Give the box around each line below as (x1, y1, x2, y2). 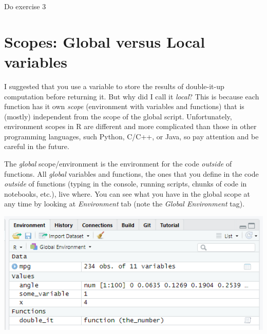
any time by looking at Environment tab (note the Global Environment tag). (4, 198, 245, 209)
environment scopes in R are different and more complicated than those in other (4, 121, 257, 132)
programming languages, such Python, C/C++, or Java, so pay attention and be (4, 131, 259, 141)
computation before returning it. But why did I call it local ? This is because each (4, 91, 259, 101)
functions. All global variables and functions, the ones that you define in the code (4, 168, 259, 179)
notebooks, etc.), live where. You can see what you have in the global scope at (4, 188, 250, 199)
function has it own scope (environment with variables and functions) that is (4, 101, 244, 112)
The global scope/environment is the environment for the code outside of (4, 158, 232, 169)
